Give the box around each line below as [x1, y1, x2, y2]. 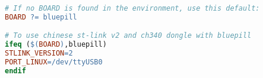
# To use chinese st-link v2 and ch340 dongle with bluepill [5, 31, 252, 40]
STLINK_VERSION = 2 [5, 49, 73, 58]
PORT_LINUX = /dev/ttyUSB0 [5, 58, 103, 67]
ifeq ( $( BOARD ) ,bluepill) [5, 40, 107, 49]
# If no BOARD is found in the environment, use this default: [5, 4, 260, 12]
